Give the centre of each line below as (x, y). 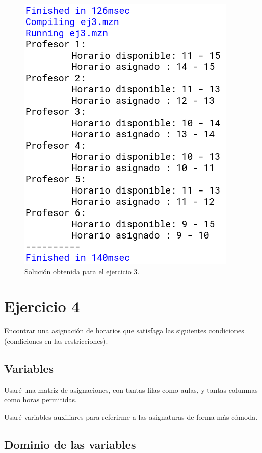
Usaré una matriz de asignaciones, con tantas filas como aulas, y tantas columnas (131, 389)
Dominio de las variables (70, 444)
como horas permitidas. (41, 400)
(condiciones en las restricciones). (56, 340)
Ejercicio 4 (42, 306)
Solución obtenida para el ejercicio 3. (82, 271)
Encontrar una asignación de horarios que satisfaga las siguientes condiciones (124, 331)
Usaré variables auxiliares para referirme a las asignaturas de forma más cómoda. (131, 416)
